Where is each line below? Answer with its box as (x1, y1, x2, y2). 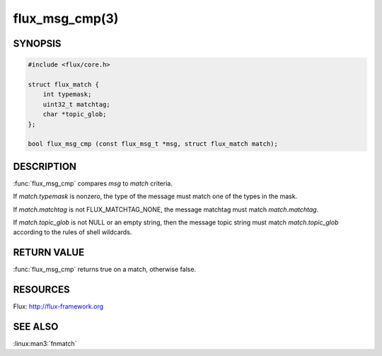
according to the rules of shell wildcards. (13, 228, 132, 236)
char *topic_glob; (42, 110, 107, 118)
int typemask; (42, 91, 92, 98)
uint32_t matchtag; (42, 100, 111, 108)
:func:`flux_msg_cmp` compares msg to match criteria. (13, 179, 173, 188)
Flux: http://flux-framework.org (13, 302, 104, 311)
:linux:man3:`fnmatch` (13, 340, 77, 348)
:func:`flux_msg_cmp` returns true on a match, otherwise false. (13, 265, 197, 274)
